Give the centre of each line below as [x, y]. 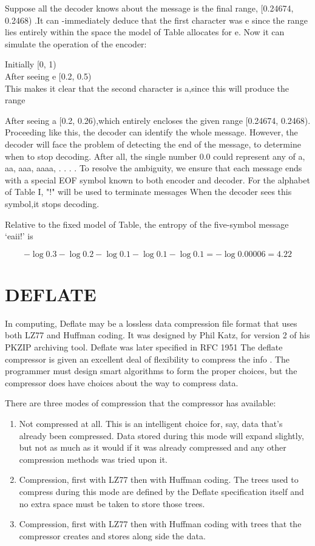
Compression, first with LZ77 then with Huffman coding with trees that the [160, 524]
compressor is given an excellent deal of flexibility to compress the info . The [147, 359]
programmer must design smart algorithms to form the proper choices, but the [151, 371]
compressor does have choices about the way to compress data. [122, 382]
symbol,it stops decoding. [52, 203]
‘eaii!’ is [19, 236]
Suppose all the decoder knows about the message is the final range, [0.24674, [149, 8]
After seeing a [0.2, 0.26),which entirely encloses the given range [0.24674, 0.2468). [158, 120]
